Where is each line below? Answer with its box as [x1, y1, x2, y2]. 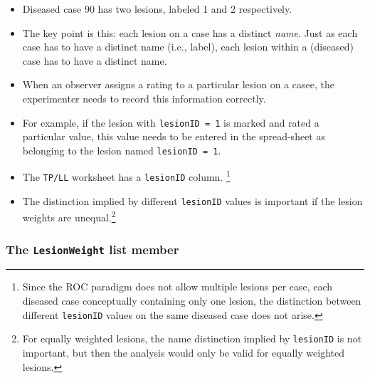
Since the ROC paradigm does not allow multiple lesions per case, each [22, 279, 333, 294]
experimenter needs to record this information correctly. [22, 90, 266, 105]
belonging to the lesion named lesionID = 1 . [22, 142, 221, 157]
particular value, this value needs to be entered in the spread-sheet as [22, 129, 325, 144]
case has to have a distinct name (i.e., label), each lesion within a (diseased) [22, 39, 354, 54]
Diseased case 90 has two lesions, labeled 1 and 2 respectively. [22, 1, 292, 16]
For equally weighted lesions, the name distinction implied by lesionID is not [22, 331, 362, 346]
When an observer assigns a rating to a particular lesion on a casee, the [22, 77, 334, 92]
